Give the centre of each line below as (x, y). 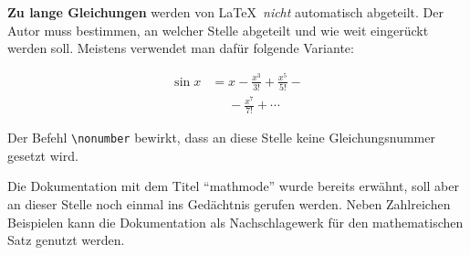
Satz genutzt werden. (66, 240)
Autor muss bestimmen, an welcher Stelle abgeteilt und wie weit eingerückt (218, 30)
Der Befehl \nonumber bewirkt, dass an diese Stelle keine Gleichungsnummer (221, 138)
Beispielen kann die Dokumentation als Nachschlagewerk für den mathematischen (235, 222)
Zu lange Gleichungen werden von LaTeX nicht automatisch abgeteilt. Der (225, 12)
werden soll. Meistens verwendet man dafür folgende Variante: (181, 48)
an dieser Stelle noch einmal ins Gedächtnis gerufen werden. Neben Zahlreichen (229, 203)
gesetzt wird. (43, 155)
